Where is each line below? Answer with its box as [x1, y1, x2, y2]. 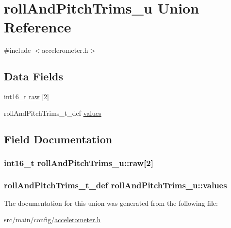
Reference [4, 17, 71, 37]
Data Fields [4, 69, 64, 84]
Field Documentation [4, 131, 113, 146]
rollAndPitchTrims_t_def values [4, 107, 101, 118]
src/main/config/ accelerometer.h [4, 214, 101, 224]
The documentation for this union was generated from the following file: [4, 198, 218, 208]
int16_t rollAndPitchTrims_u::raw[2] [4, 157, 153, 168]
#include [4, 45, 31, 55]
